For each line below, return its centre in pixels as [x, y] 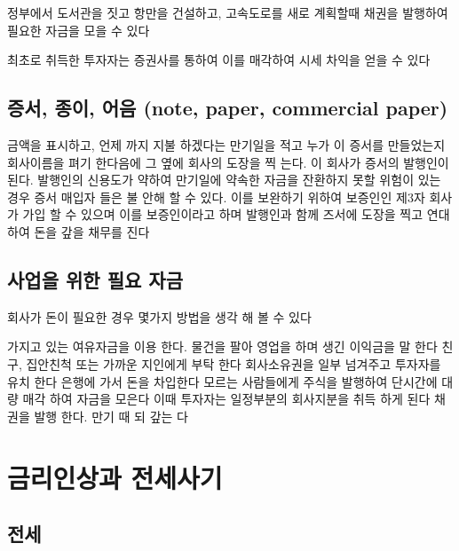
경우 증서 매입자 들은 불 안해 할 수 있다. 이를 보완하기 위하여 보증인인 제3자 [216, 197]
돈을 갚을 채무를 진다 [92, 231]
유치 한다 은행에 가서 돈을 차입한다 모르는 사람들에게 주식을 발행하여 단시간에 [222, 381]
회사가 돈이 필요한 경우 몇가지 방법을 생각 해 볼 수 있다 [159, 316]
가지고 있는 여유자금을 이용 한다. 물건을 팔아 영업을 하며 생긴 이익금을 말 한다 [222, 346]
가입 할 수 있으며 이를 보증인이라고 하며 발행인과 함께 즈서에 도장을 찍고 [223, 214]
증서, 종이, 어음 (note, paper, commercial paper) [228, 108]
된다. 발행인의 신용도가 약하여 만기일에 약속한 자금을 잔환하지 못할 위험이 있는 [224, 180]
